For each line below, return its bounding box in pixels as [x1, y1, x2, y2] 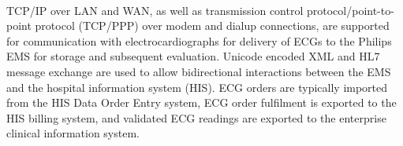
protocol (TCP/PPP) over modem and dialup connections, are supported [35, 17, 390, 34]
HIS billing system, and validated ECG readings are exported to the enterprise [6, 109, 386, 126]
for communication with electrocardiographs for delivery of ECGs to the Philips [6, 32, 392, 49]
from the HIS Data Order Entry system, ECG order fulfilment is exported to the [6, 94, 397, 111]
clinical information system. [6, 125, 140, 141]
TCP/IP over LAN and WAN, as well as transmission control [6, 2, 304, 18]
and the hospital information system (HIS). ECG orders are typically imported [6, 78, 388, 95]
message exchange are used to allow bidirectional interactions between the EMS [6, 63, 391, 79]
